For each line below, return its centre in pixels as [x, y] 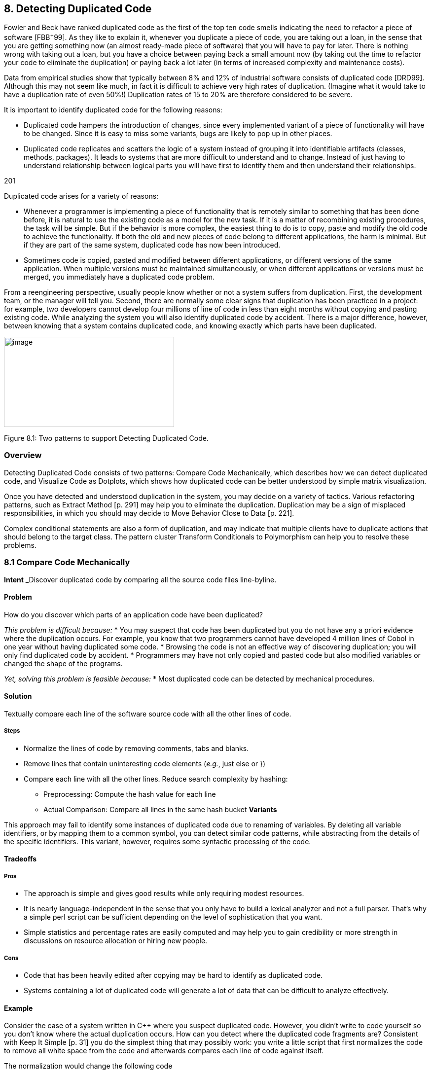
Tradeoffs [20, 859]
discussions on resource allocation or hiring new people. [116, 941]
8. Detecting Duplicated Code [78, 9]
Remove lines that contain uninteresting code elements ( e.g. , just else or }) [145, 763]
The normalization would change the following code [88, 1066]
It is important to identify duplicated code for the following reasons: [113, 110]
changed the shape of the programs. [63, 663]
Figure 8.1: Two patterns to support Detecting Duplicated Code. [106, 438]
